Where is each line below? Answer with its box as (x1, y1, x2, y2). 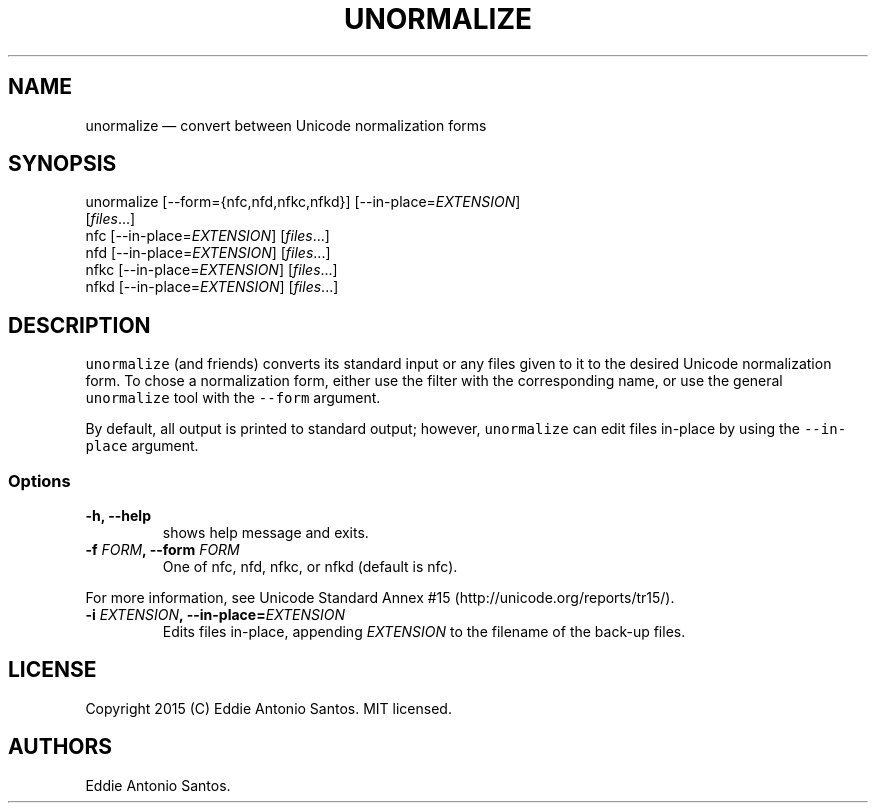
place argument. (85, 437, 199, 455)
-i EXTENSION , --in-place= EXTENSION (85, 606, 346, 624)
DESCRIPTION (8, 312, 151, 338)
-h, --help (85, 507, 151, 525)
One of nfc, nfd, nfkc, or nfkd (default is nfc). (162, 558, 458, 576)
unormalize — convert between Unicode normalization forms (85, 116, 487, 134)
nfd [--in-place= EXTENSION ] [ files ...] (85, 244, 331, 262)
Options (8, 470, 71, 491)
